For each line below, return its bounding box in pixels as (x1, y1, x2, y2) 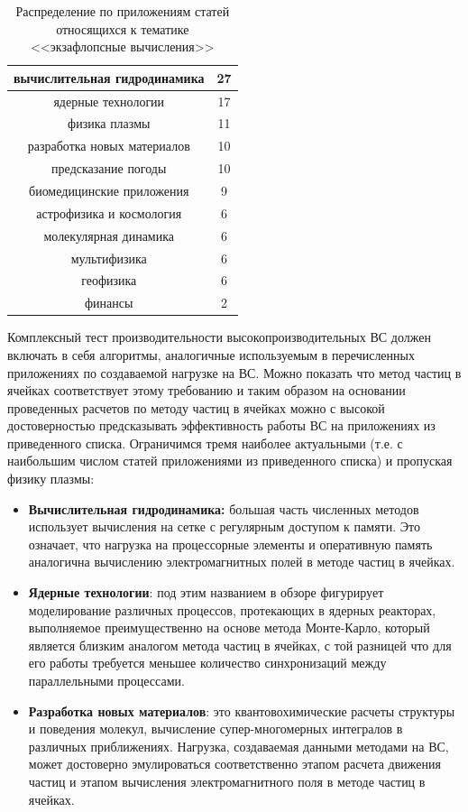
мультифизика (70, 248, 147, 267)
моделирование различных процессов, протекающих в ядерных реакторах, (28, 600, 436, 619)
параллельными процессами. (28, 671, 185, 689)
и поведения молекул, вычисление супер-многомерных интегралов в (28, 719, 403, 738)
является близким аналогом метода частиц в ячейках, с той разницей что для (28, 635, 452, 654)
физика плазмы (68, 114, 151, 133)
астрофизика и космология (36, 203, 182, 222)
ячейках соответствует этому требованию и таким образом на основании (7, 381, 406, 400)
